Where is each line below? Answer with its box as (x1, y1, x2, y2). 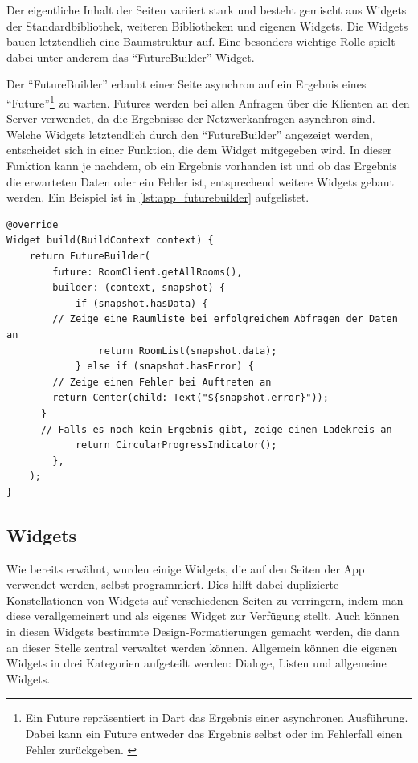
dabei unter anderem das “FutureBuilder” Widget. (6, 48, 255, 65)
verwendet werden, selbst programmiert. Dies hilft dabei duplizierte (6, 576, 339, 593)
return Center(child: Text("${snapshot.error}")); (52, 392, 329, 404)
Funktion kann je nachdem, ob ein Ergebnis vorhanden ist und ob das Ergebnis (6, 157, 397, 173)
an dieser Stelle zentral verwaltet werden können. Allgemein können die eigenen (6, 639, 398, 655)
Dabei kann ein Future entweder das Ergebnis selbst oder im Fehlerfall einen (25, 725, 403, 742)
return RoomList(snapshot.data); (98, 345, 277, 357)
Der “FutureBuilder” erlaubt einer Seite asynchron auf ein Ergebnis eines (6, 75, 367, 92)
